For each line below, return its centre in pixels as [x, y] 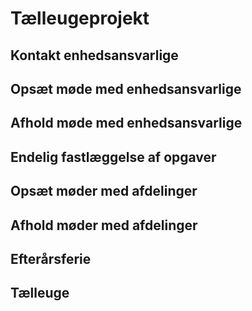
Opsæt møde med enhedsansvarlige [126, 88]
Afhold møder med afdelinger [104, 225]
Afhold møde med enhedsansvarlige [126, 123]
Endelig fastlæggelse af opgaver [113, 157]
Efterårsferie [51, 258]
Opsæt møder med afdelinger [104, 191]
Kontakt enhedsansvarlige [94, 55]
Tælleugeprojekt [80, 18]
